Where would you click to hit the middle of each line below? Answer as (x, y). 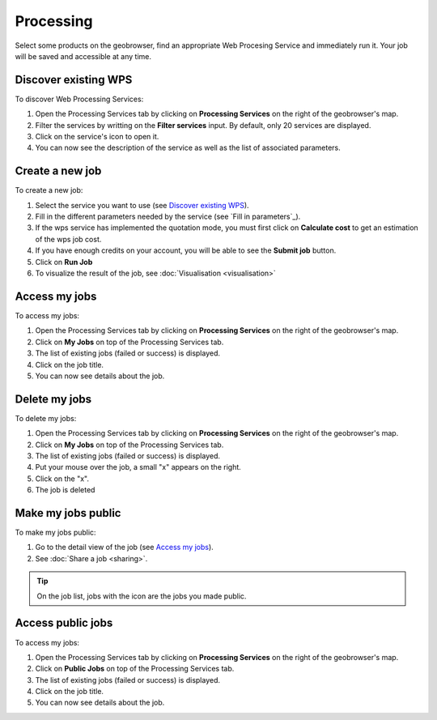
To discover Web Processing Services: (79, 99)
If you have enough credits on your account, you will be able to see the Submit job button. (186, 250)
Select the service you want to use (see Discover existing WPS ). (142, 205)
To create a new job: (49, 190)
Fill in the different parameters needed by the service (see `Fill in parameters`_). (168, 217)
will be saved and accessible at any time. (83, 56)
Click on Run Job (64, 262)
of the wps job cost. (68, 239)
